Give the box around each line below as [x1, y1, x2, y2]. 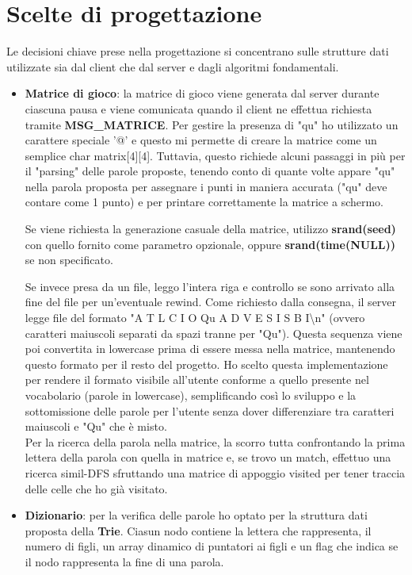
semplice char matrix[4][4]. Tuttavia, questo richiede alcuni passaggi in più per [25, 147, 406, 163]
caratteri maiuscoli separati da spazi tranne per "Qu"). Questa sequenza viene [25, 324, 402, 341]
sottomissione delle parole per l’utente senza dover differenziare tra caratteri [25, 402, 395, 419]
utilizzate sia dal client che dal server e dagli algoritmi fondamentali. [6, 58, 339, 75]
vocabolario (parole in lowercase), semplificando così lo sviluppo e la [25, 387, 357, 403]
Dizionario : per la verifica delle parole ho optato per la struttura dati [25, 507, 368, 523]
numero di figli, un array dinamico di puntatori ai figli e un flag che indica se [25, 538, 399, 554]
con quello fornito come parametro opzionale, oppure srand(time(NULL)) [25, 236, 396, 252]
